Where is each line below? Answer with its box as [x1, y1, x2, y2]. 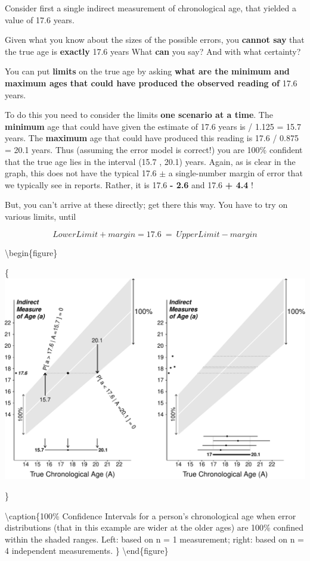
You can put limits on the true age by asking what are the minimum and [5, 65, 290, 77]
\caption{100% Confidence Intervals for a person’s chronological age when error [5, 509, 296, 522]
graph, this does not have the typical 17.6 [5, 167, 157, 179]
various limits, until [5, 210, 76, 222]
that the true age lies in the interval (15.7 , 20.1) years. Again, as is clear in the [5, 155, 296, 167]
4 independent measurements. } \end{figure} [5, 544, 169, 557]
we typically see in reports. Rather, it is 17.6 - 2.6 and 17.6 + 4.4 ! [5, 178, 253, 191]
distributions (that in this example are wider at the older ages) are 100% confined [5, 521, 304, 534]
